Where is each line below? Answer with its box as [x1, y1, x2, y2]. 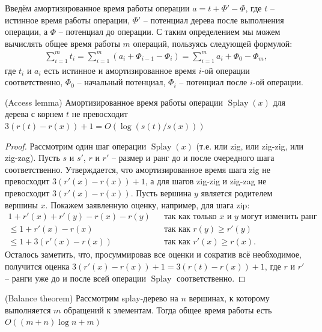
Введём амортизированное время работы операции [5, 2, 190, 14]
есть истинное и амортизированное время [44, 64, 196, 76]
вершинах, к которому [189, 292, 270, 304]
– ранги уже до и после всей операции [5, 271, 146, 284]
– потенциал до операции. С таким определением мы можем [58, 25, 281, 38]
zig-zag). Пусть [5, 151, 60, 164]
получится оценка [5, 259, 70, 272]
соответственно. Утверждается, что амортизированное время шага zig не [5, 163, 270, 175]
